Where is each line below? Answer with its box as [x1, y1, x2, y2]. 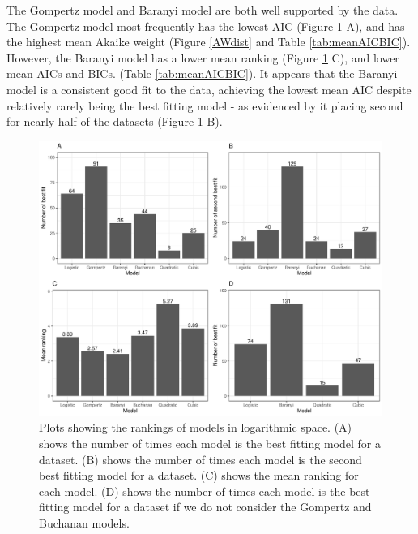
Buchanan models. [39, 515, 130, 532]
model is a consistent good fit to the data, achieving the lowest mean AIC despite [6, 80, 412, 97]
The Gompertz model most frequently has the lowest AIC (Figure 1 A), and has [6, 17, 405, 34]
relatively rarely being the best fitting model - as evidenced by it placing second [6, 97, 403, 114]
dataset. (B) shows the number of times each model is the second [39, 450, 362, 467]
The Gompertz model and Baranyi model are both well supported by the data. [6, 2, 399, 18]
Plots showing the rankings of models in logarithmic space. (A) [39, 419, 352, 436]
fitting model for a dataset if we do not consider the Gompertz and [39, 498, 372, 515]
